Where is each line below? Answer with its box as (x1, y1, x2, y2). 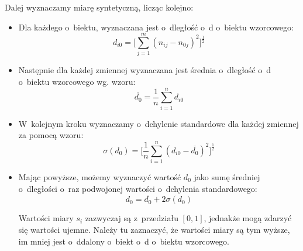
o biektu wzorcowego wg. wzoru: (18, 75, 136, 87)
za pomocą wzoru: (18, 129, 84, 141)
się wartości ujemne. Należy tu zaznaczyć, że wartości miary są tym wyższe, (18, 223, 290, 235)
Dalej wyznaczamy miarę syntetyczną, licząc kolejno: (5, 1, 194, 13)
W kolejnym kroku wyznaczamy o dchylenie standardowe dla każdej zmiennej (18, 117, 299, 129)
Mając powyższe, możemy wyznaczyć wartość (18, 170, 181, 183)
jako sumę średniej (194, 170, 260, 183)
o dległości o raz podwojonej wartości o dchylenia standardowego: (18, 182, 257, 194)
